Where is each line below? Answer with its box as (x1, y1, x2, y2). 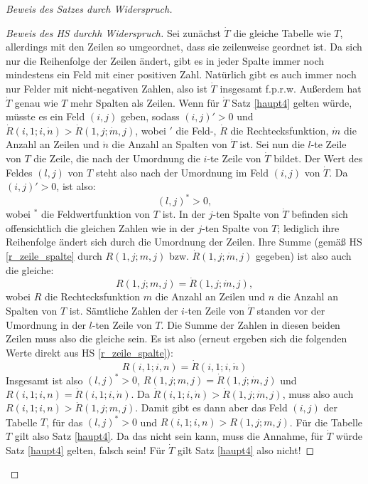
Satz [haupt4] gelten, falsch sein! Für (6, 442, 166, 457)
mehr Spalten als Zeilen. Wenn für (70, 95, 220, 110)
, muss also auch (282, 386, 354, 401)
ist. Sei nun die (239, 137, 305, 152)
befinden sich (291, 206, 348, 221)
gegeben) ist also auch (255, 248, 352, 263)
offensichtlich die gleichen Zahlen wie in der (6, 220, 195, 235)
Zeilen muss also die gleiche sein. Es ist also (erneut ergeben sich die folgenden (6, 331, 347, 346)
